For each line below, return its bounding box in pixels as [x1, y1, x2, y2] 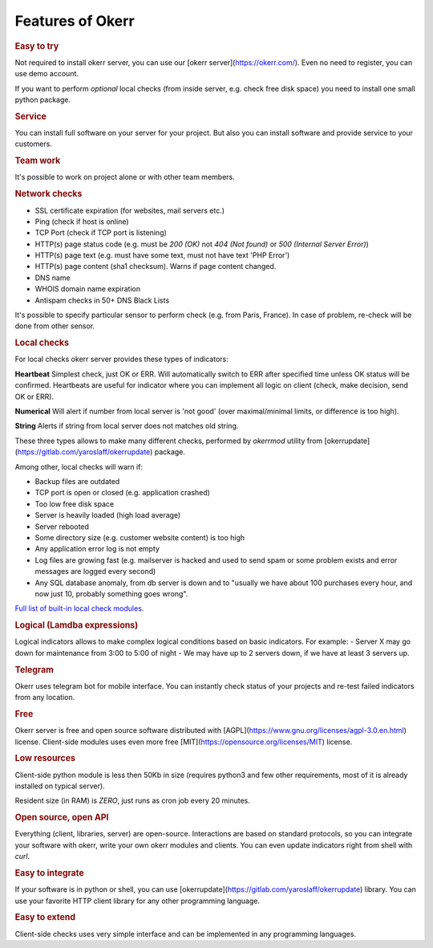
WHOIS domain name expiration [34, 284, 140, 294]
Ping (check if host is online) [34, 217, 129, 226]
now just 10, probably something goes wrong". [34, 588, 188, 598]
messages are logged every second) [34, 567, 156, 576]
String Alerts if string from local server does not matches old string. [14, 421, 239, 431]
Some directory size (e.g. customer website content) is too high [34, 532, 245, 542]
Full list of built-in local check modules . [14, 604, 144, 613]
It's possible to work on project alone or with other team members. [14, 173, 236, 182]
